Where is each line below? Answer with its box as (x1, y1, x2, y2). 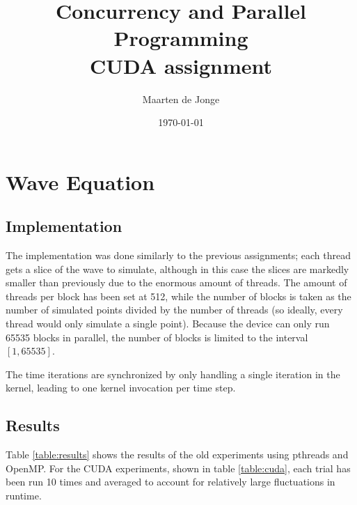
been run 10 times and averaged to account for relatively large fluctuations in (6, 474, 335, 489)
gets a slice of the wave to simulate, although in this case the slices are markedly (6, 261, 349, 276)
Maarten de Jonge (142, 91, 220, 106)
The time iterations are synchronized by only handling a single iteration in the (6, 366, 340, 381)
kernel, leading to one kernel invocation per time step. (6, 380, 236, 395)
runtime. (6, 488, 42, 502)
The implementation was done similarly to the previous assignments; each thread (6, 248, 351, 263)
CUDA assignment (90, 51, 272, 79)
